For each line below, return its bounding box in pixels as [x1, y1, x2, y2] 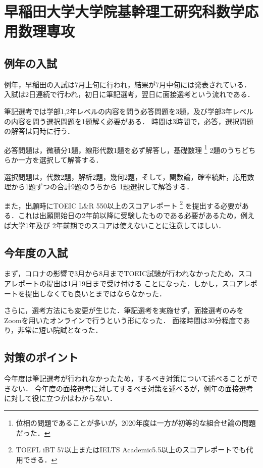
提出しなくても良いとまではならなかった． [25, 288, 166, 298]
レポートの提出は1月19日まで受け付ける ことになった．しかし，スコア [11, 278, 243, 288]
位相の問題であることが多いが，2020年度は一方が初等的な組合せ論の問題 [16, 417, 256, 428]
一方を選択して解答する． [18, 154, 103, 165]
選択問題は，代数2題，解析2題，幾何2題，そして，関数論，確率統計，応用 [4, 171, 247, 182]
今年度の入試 [4, 244, 68, 260]
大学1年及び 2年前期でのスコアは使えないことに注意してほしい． [11, 220, 226, 230]
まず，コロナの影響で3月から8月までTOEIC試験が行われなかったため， [4, 268, 238, 279]
